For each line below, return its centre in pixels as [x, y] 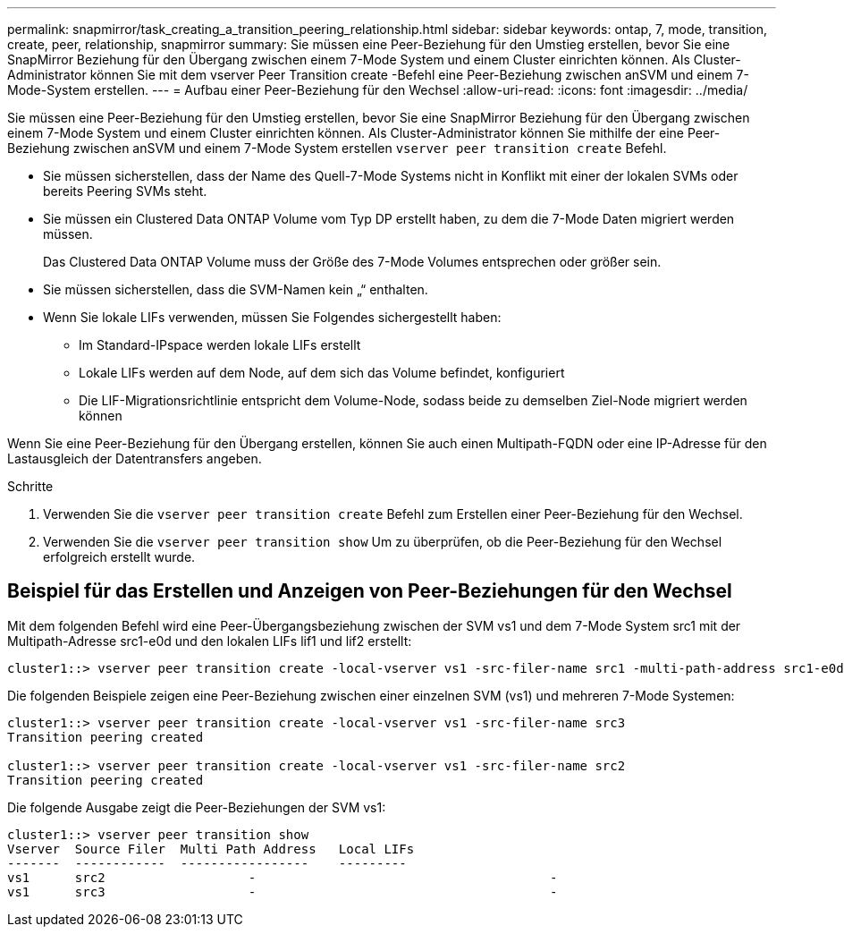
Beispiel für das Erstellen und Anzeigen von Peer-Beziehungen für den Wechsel [370, 591]
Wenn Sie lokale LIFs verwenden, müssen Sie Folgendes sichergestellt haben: [272, 317]
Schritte [30, 486]
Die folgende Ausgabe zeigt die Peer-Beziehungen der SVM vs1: [197, 807]
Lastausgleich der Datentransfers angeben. [135, 459]
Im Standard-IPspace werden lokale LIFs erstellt [220, 345]
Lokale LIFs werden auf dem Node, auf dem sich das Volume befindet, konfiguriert [322, 373]
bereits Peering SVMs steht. [125, 191]
